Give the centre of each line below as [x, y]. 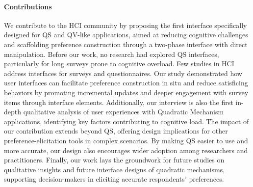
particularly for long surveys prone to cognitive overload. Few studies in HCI [119, 64]
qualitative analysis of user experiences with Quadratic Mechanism [124, 112]
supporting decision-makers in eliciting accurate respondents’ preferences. [114, 179]
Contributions [28, 6]
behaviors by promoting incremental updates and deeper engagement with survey [126, 92]
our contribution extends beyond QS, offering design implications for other [116, 131]
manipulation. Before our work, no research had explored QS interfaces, [112, 54]
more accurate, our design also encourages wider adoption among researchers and [126, 150]
